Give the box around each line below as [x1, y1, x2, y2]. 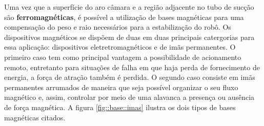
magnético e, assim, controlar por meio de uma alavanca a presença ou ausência [4, 92, 255, 102]
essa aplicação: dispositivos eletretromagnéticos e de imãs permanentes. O [4, 41, 236, 52]
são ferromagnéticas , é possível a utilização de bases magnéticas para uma [4, 11, 244, 22]
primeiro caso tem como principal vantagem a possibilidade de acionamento [4, 51, 241, 62]
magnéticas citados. [4, 112, 66, 122]
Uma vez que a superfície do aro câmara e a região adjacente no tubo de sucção [4, 2, 254, 12]
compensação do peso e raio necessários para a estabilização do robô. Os [4, 22, 231, 32]
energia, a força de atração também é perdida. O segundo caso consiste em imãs [4, 72, 255, 82]
